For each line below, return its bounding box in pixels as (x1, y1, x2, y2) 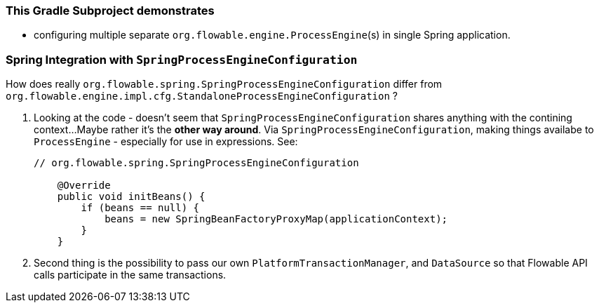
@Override (57, 180, 111, 192)
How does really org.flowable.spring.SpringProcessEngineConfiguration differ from (6, 78, 443, 91)
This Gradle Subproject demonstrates (6, 4, 215, 18)
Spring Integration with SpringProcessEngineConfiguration (6, 52, 358, 67)
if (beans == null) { (81, 202, 200, 214)
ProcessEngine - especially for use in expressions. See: (34, 135, 298, 148)
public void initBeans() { (57, 191, 206, 203)
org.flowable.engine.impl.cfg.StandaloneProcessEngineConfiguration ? (6, 90, 398, 102)
